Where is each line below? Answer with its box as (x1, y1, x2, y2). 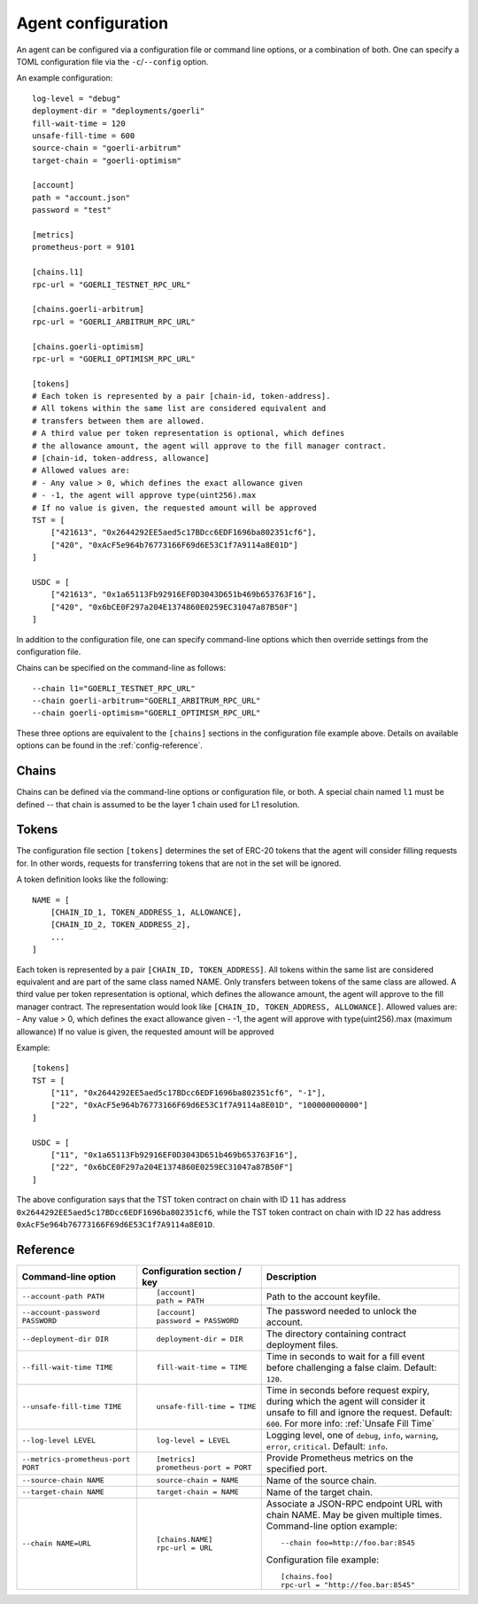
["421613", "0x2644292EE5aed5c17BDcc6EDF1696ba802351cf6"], (50, 527, 318, 538)
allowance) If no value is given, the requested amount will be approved (16, 1026, 274, 1037)
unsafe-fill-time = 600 (32, 130, 135, 141)
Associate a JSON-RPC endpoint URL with (266, 1498, 443, 1510)
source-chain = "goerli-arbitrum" (32, 143, 181, 153)
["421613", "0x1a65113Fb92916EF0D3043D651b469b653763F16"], (50, 589, 318, 600)
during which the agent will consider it (266, 1395, 426, 1407)
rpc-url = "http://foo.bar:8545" (280, 1580, 416, 1590)
